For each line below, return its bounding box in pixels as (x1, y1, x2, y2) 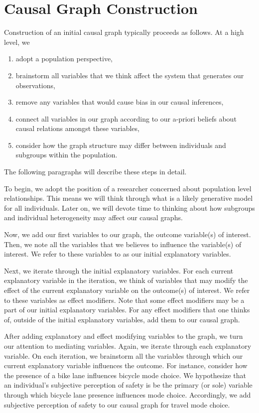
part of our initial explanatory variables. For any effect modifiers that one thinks (4, 304, 250, 315)
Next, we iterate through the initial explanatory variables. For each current (4, 265, 234, 275)
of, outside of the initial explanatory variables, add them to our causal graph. (4, 314, 240, 324)
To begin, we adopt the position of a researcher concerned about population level (4, 183, 252, 193)
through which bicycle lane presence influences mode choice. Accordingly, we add (4, 389, 251, 400)
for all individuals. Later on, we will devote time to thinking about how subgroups (4, 202, 255, 213)
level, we (4, 36, 30, 47)
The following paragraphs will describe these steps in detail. (4, 166, 187, 177)
